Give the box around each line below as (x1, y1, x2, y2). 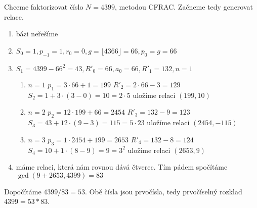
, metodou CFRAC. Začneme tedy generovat (115, 2, 253, 12)
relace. (4, 11, 24, 22)
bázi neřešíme (16, 28, 58, 39)
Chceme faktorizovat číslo (4, 2, 83, 12)
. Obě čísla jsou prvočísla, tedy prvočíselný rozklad (85, 186, 242, 196)
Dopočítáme (4, 186, 41, 196)
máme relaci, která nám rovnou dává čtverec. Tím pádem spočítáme (16, 162, 228, 172)
